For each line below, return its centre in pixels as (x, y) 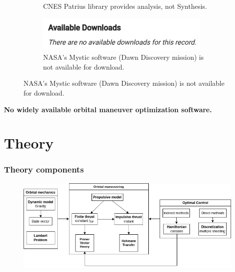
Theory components (44, 169)
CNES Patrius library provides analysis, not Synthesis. (125, 6)
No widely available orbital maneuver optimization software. (108, 109)
